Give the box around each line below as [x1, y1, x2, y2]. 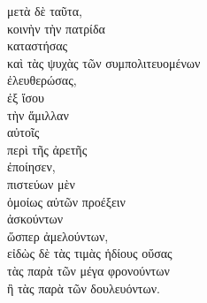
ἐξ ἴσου [7, 87, 45, 106]
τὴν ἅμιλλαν [7, 105, 69, 124]
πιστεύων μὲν [7, 174, 75, 193]
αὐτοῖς [7, 123, 40, 141]
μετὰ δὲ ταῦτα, [7, 2, 82, 19]
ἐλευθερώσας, [7, 71, 77, 89]
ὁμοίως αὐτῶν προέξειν [7, 192, 126, 210]
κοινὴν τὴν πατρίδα [7, 19, 105, 37]
